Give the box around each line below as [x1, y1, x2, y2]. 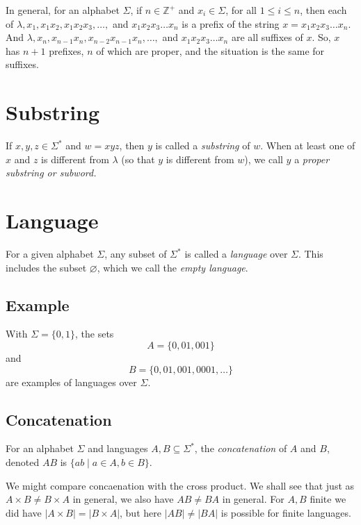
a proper [294, 151, 330, 166]
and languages [88, 441, 148, 456]
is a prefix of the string [182, 16, 280, 31]
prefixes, [49, 43, 84, 58]
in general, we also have [72, 492, 174, 506]
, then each [300, 3, 347, 17]
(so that [121, 151, 155, 166]
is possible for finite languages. [220, 505, 351, 519]
